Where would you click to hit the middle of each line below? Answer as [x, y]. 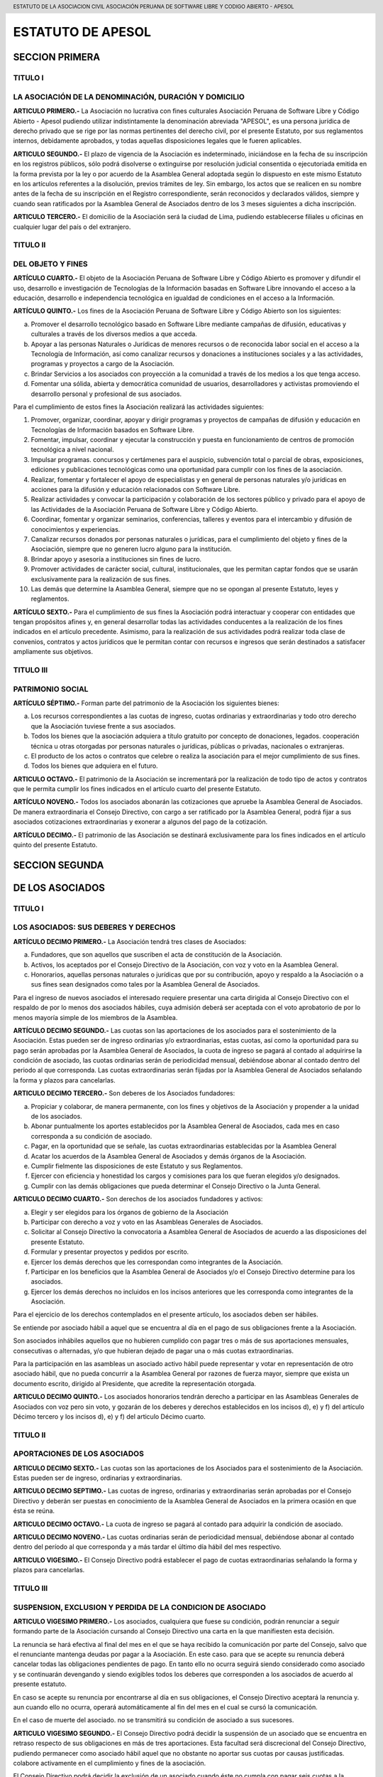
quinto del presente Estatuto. [55, 845]
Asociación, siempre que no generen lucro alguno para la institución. [131, 549]
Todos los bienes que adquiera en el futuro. [95, 766]
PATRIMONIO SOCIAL [51, 689]
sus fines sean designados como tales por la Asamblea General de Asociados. [145, 984]
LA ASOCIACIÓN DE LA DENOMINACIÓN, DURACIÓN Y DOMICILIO [129, 97]
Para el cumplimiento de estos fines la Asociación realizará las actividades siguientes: [139, 407]
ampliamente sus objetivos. [53, 652]
